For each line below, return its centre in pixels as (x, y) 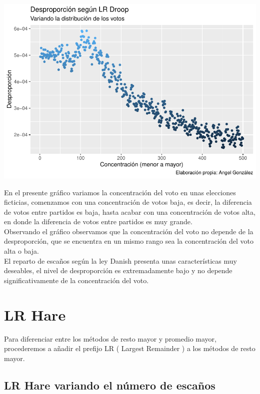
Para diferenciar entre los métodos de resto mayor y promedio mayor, (110, 338)
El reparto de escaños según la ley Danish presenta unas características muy (120, 260)
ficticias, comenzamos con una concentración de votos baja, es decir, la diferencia (128, 202)
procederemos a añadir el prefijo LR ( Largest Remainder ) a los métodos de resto (130, 348)
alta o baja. (22, 251)
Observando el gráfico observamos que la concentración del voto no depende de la (129, 231)
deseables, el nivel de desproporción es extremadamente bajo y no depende (118, 270)
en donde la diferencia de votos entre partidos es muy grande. (98, 221)
